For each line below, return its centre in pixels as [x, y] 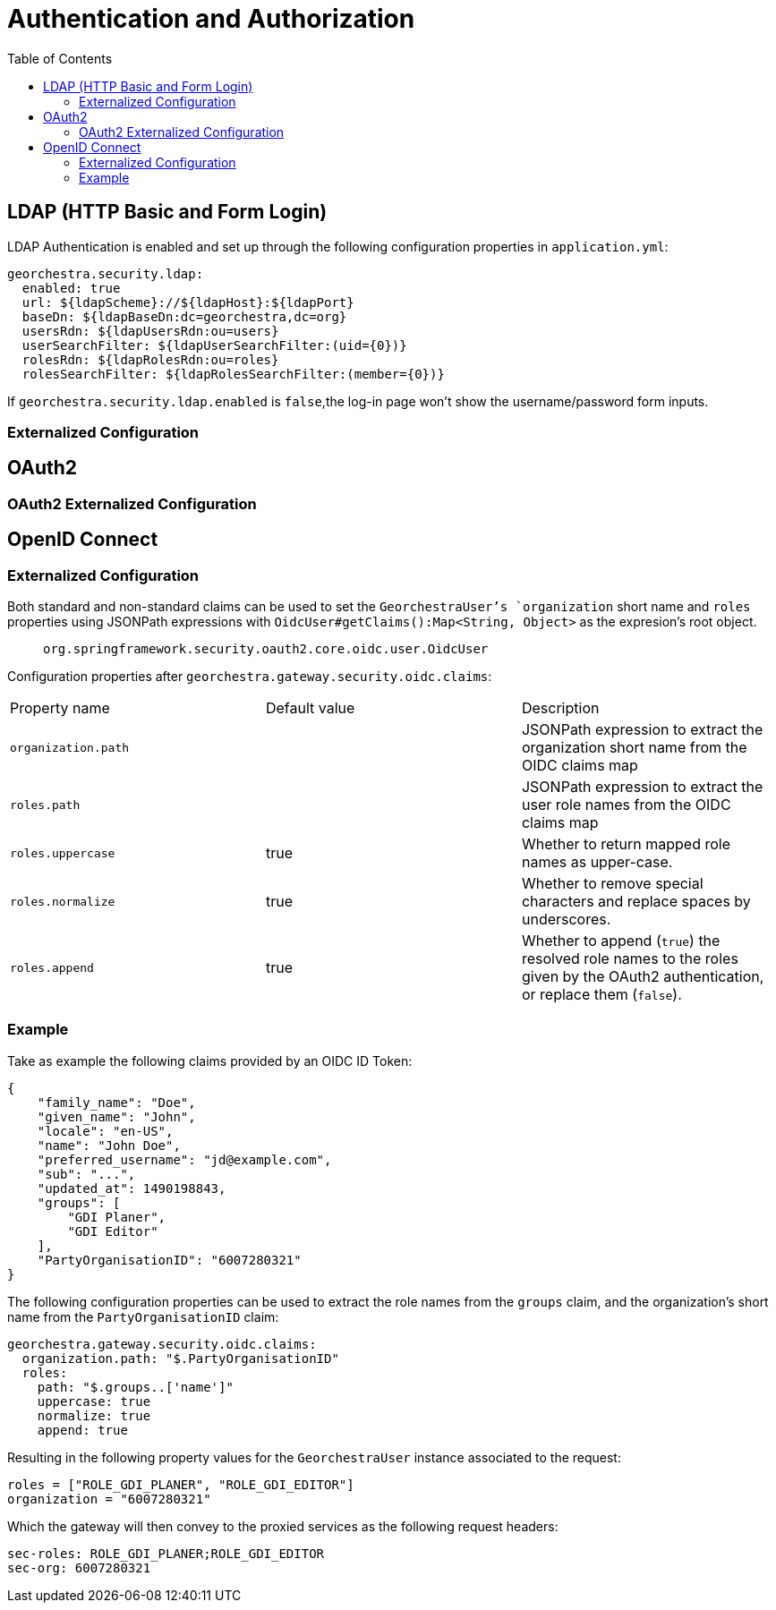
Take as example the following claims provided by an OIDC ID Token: [210, 1061]
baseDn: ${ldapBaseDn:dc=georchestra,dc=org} [184, 316]
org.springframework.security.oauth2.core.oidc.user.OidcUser [266, 649]
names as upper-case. [597, 862]
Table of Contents [60, 58]
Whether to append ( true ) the [621, 941]
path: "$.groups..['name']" [135, 1387]
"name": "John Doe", [109, 1145]
